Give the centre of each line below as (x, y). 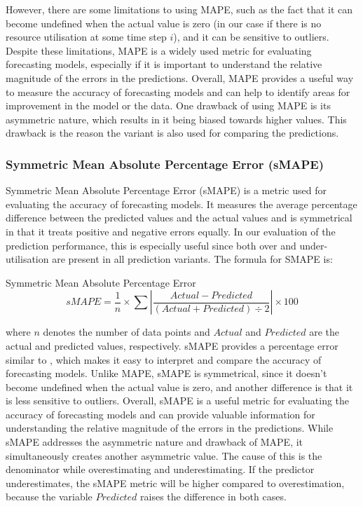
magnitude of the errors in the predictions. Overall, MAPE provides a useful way (180, 77)
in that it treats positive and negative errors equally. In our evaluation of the (171, 231)
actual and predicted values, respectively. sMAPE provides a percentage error (172, 345)
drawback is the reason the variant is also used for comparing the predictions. (172, 133)
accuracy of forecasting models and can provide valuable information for (160, 414)
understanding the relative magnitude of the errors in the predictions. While (170, 428)
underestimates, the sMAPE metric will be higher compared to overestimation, (175, 483)
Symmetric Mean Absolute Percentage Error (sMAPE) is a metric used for (166, 190)
